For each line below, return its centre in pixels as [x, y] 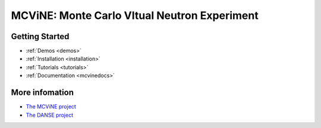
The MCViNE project [51, 107]
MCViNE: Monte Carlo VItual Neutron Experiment [135, 15]
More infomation [43, 93]
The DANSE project [50, 115]
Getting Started [40, 36]
